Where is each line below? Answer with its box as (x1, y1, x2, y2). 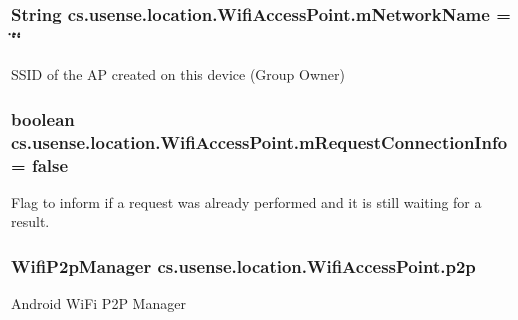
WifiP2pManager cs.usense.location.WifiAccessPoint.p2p (11, 253, 476, 278)
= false (11, 152, 69, 177)
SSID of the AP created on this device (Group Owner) (11, 64, 345, 85)
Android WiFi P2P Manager (11, 293, 186, 314)
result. (11, 211, 50, 232)
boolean (11, 106, 75, 131)
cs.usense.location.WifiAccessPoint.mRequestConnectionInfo (11, 129, 508, 154)
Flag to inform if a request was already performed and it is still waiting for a (11, 191, 482, 212)
